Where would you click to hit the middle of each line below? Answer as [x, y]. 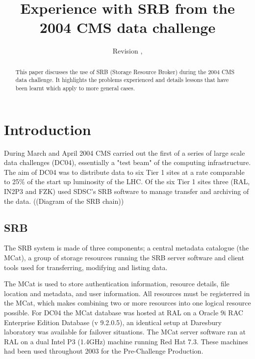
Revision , [127, 51]
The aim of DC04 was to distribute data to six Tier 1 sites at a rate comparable [124, 172]
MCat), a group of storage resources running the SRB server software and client [124, 257]
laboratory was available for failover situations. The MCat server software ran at [125, 332]
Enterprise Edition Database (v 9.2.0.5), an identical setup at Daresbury [113, 322]
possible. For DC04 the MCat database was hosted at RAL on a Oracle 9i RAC [124, 312]
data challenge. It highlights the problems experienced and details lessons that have [122, 80]
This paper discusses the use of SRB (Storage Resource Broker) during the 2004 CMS [125, 71]
